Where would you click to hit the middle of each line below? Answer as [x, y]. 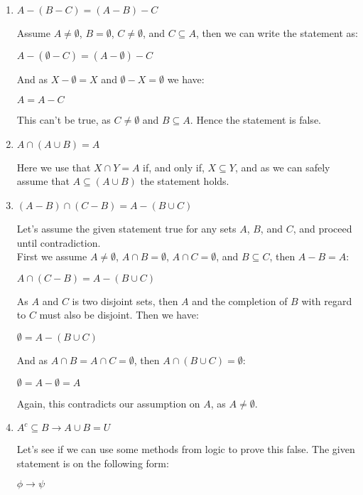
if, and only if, [174, 167]
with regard [327, 300]
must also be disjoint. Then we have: [119, 315]
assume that [43, 181]
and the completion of [240, 300]
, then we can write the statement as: [277, 33]
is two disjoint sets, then [125, 300]
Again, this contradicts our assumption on [108, 403]
